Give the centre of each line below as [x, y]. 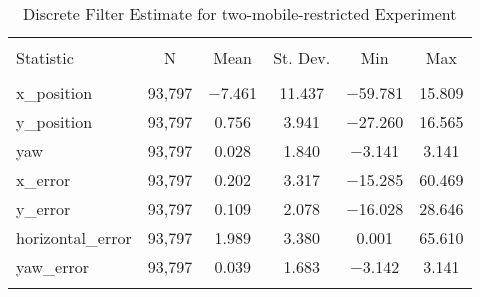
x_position [54, 92]
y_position [54, 121]
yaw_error [53, 266]
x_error [43, 179]
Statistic [45, 57]
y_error [43, 208]
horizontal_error [74, 237]
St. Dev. [302, 57]
